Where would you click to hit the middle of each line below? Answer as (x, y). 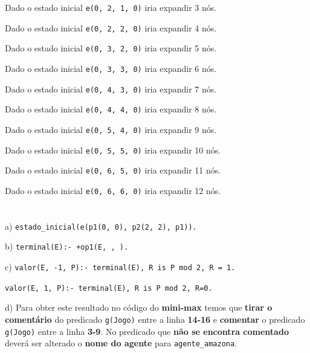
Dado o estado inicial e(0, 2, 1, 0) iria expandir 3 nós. (111, 7)
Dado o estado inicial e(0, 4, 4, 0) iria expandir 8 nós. (111, 109)
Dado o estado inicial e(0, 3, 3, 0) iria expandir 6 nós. (111, 68)
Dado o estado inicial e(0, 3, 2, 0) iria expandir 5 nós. (111, 48)
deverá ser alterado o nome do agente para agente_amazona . (121, 343)
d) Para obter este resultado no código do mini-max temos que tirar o (139, 307)
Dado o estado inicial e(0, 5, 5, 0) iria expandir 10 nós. (113, 150)
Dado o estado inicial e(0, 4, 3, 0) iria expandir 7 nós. (111, 89)
